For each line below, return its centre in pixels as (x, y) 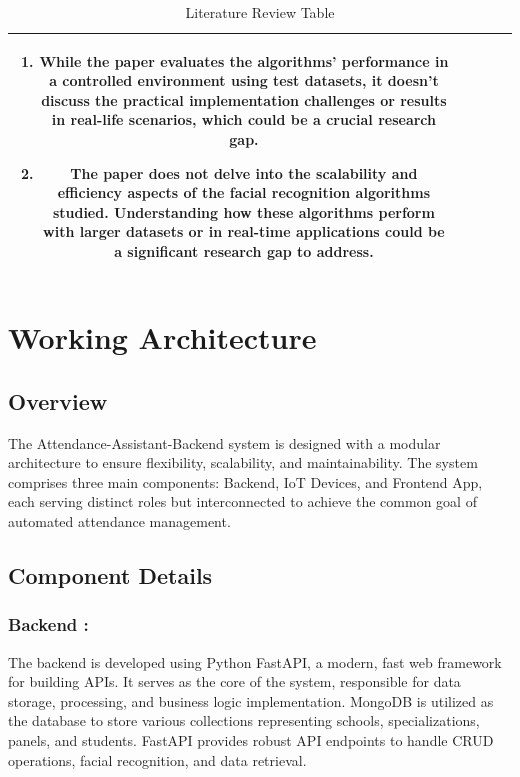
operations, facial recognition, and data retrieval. (157, 759)
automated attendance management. (119, 520)
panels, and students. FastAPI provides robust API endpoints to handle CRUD (251, 739)
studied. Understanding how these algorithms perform (243, 211)
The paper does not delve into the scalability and (244, 172)
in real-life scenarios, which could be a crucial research (243, 119)
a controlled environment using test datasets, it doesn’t (244, 80)
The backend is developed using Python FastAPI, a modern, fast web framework (255, 661)
